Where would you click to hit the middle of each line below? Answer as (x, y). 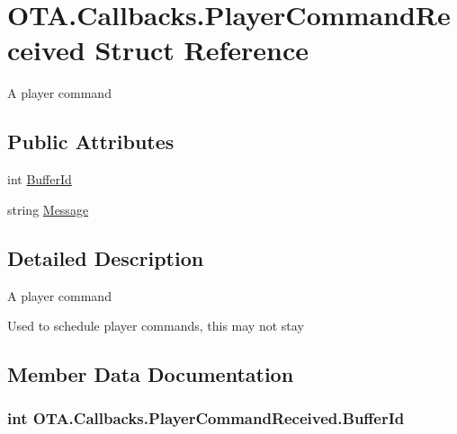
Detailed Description (106, 257)
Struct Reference (202, 50)
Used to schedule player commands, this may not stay (156, 326)
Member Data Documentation (151, 374)
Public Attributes (91, 142)
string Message (48, 209)
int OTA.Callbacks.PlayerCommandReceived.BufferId (206, 418)
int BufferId (40, 179)
